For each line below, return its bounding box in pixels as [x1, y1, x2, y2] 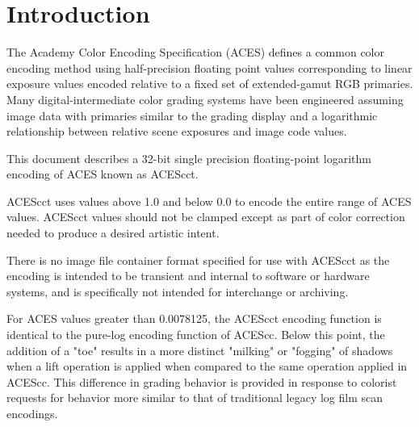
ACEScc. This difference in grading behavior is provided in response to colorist [6, 373, 397, 390]
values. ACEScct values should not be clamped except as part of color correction [6, 208, 405, 225]
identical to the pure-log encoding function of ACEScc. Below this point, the [6, 326, 385, 343]
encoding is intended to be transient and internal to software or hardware [6, 267, 370, 284]
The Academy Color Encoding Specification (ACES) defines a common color [6, 44, 384, 61]
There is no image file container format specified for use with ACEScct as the [6, 251, 390, 268]
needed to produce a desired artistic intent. [6, 224, 220, 241]
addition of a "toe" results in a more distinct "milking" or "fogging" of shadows [6, 341, 393, 358]
